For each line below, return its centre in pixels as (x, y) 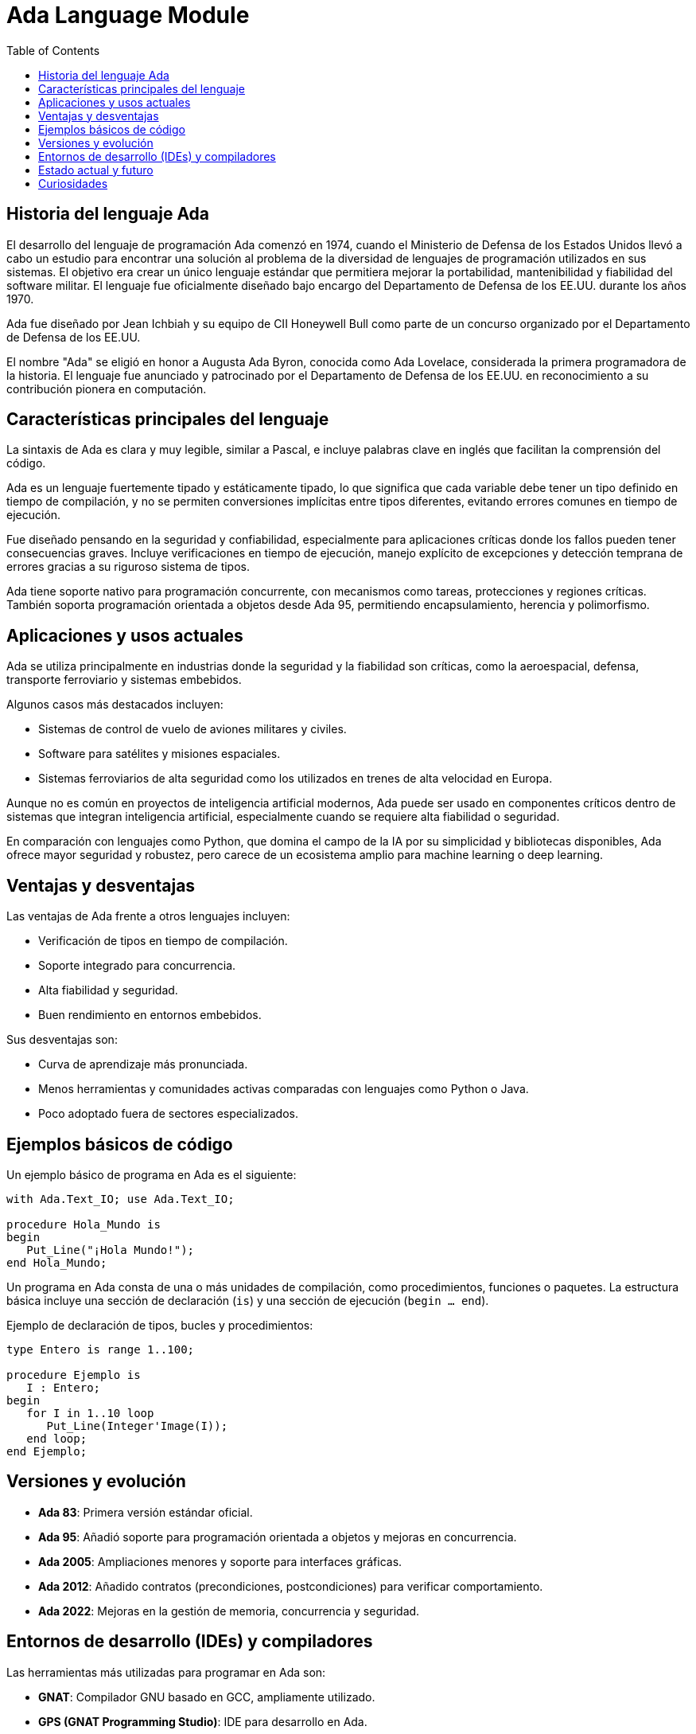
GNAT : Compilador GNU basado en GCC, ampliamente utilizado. (207, 1697)
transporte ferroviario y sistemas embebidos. (124, 680)
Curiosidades (73, 183)
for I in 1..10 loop (90, 1413)
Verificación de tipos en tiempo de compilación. (163, 941)
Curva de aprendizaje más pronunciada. (143, 1064)
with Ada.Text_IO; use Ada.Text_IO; (121, 1199)
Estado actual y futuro (96, 170)
